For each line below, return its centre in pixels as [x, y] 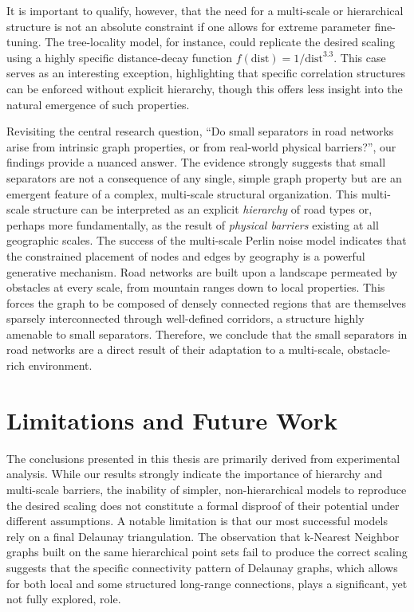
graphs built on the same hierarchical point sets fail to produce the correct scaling [207, 552]
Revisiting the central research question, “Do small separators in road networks [200, 131]
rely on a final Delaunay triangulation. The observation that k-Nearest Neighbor [203, 536]
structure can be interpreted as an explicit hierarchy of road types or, [203, 209]
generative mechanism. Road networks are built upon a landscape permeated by [202, 271]
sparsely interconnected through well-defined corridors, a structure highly [185, 318]
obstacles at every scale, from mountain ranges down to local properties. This [196, 287]
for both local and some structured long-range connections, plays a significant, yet [207, 583]
